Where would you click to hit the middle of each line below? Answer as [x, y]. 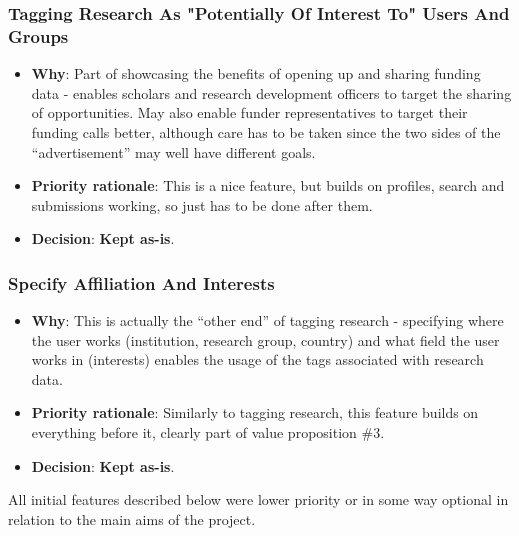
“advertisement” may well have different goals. [173, 151]
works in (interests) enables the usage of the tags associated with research [257, 359]
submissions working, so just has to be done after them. [202, 204]
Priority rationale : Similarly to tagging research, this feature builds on [255, 412]
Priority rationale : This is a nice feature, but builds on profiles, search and [268, 185]
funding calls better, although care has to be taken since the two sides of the [266, 131]
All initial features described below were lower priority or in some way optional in [258, 499]
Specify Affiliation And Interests [141, 282]
